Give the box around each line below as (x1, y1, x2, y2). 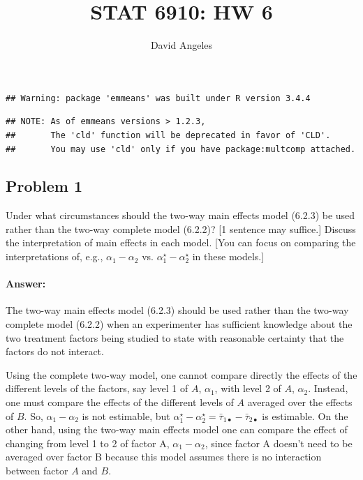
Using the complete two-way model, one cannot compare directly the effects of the (6, 367, 357, 382)
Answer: (6, 276, 46, 291)
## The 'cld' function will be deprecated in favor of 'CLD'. (6, 130, 331, 140)
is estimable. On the (262, 408, 348, 423)
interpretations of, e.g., (6, 249, 103, 264)
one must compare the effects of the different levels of (6, 395, 234, 410)
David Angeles (150, 38, 213, 52)
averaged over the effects (247, 395, 353, 410)
